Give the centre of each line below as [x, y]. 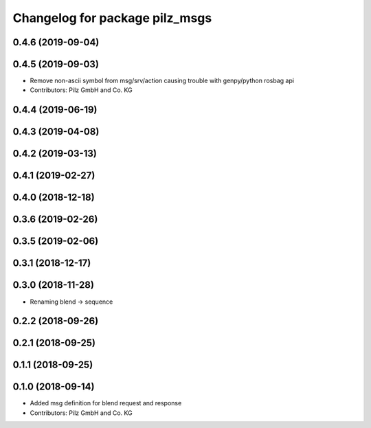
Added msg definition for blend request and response [106, 403]
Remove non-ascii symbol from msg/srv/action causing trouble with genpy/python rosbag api [162, 81]
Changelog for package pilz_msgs [112, 18]
